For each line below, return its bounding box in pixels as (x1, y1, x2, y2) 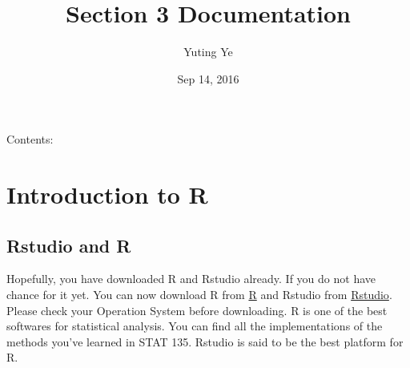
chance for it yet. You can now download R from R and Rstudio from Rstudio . (6, 286, 392, 303)
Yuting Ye (183, 43, 233, 60)
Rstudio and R (6, 233, 131, 257)
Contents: (6, 131, 54, 148)
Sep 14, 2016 (177, 70, 239, 87)
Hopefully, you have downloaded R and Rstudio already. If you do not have (6, 270, 376, 287)
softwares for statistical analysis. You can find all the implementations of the (6, 317, 383, 334)
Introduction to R (6, 178, 208, 211)
